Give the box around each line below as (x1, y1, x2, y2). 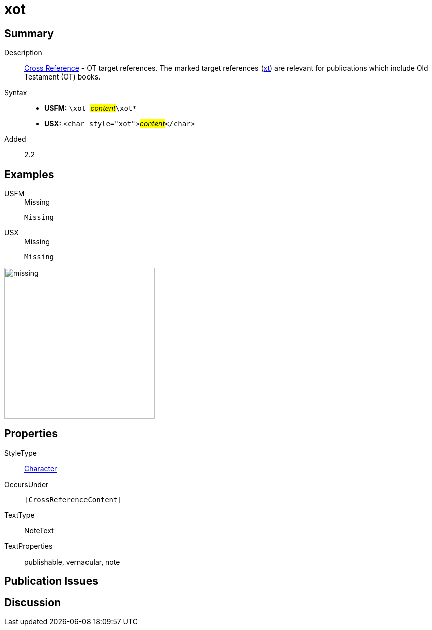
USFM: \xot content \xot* (44, 104, 137, 113)
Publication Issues (4, 575, 99, 588)
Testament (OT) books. (24, 72, 101, 82)
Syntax (4, 88, 27, 97)
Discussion (4, 596, 61, 609)
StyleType (4, 448, 37, 457)
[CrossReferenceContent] (24, 495, 122, 504)
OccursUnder (4, 480, 49, 489)
